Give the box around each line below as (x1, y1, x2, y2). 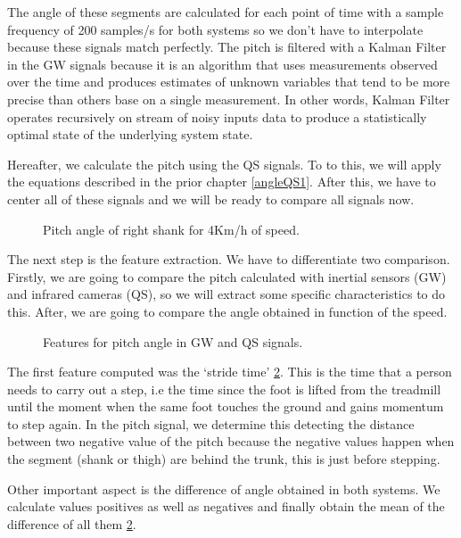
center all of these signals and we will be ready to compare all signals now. (7, 189, 415, 208)
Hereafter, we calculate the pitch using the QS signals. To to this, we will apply (7, 154, 441, 173)
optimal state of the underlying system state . (7, 125, 253, 144)
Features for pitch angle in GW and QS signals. (43, 332, 303, 351)
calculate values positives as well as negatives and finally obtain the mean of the (7, 497, 445, 516)
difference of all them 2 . (7, 514, 136, 533)
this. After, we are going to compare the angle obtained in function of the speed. (7, 302, 448, 320)
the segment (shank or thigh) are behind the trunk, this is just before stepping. (7, 450, 440, 468)
